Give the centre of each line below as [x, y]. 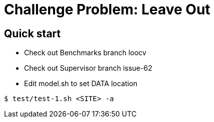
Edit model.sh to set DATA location [81, 84]
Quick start [32, 33]
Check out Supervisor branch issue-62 [88, 68]
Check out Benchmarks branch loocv [85, 53]
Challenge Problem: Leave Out [107, 9]
